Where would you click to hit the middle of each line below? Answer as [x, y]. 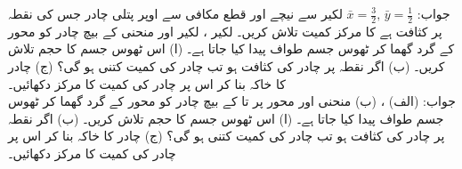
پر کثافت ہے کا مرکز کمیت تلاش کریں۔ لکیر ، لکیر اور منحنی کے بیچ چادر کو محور [225, 31]
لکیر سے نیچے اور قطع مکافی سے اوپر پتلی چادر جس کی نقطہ [175, 13]
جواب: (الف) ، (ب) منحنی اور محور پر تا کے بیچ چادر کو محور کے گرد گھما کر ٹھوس [232, 101]
